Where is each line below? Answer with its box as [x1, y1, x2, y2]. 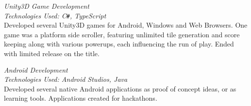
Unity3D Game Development [4, 1, 89, 11]
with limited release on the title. [4, 48, 100, 59]
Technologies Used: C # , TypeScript [4, 10, 106, 20]
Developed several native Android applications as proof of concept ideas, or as [4, 83, 236, 93]
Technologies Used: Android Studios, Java [4, 74, 128, 84]
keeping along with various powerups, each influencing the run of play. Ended [4, 39, 234, 49]
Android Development [4, 64, 68, 75]
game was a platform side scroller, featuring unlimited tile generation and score [4, 29, 240, 39]
